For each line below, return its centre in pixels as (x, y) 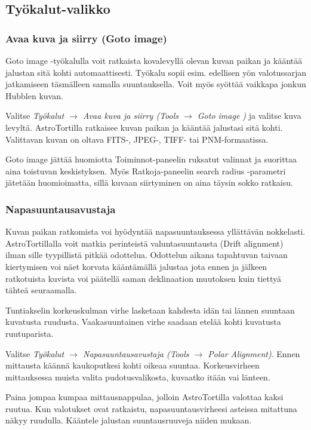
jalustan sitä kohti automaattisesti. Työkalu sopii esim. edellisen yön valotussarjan (156, 72)
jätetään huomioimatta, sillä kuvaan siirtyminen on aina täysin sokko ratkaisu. (149, 182)
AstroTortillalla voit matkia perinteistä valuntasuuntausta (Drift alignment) (144, 243)
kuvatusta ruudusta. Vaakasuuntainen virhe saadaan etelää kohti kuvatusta (143, 322)
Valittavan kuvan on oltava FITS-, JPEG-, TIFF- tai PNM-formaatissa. (137, 139)
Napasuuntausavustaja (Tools (136, 353)
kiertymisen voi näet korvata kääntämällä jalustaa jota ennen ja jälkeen (136, 266)
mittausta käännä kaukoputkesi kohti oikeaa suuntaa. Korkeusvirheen (133, 365)
